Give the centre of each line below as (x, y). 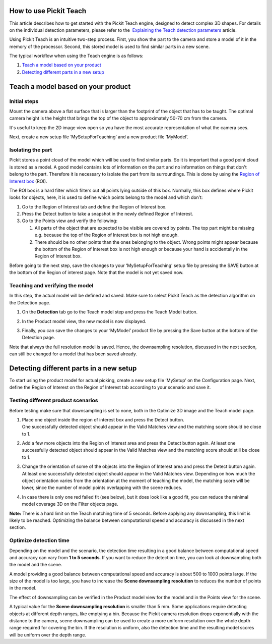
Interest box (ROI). (28, 181)
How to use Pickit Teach (48, 11)
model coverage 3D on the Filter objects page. (70, 504)
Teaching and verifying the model (51, 285)
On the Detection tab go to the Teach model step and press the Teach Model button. (110, 312)
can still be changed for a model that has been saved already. (73, 354)
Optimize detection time (40, 541)
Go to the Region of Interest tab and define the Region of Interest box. (94, 206)
